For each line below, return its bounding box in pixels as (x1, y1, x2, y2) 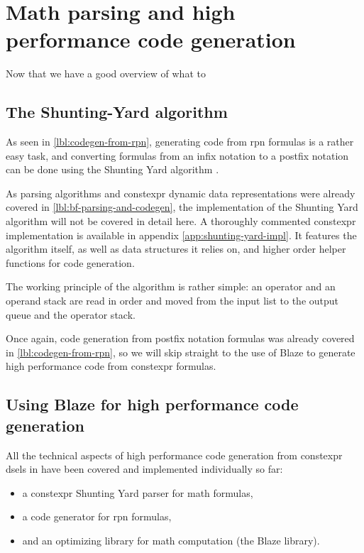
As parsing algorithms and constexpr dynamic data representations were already (6, 185, 355, 200)
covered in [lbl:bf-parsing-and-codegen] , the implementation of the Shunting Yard (6, 199, 358, 214)
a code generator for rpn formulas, (22, 509, 172, 524)
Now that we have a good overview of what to (6, 66, 206, 81)
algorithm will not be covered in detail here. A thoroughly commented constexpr (6, 214, 356, 229)
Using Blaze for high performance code (6, 393, 299, 415)
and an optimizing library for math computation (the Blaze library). (22, 532, 320, 547)
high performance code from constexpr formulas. (6, 358, 216, 373)
